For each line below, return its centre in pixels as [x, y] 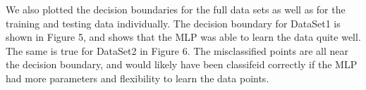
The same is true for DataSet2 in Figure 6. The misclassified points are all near [177, 50]
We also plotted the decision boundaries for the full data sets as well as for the [176, 9]
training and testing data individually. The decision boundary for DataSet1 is [173, 23]
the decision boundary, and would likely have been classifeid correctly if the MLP [182, 64]
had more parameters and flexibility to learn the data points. [138, 78]
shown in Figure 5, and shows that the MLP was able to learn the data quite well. [183, 37]
